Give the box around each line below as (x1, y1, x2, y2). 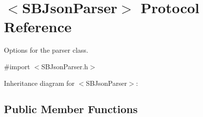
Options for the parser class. (4, 45, 88, 55)
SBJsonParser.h (41, 61, 88, 71)
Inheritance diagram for (4, 78, 75, 88)
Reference (4, 17, 72, 37)
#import (4, 61, 30, 71)
